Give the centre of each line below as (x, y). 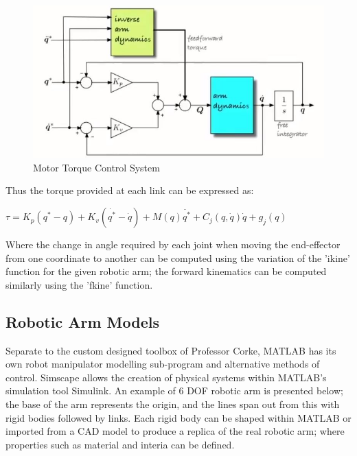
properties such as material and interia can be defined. (120, 444)
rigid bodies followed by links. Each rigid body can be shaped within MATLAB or (178, 417)
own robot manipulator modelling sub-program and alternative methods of (163, 364)
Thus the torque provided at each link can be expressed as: (130, 190)
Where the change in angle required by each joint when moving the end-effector (173, 244)
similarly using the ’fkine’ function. (79, 284)
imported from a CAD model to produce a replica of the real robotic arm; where (175, 431)
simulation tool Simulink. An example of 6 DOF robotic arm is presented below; (174, 391)
